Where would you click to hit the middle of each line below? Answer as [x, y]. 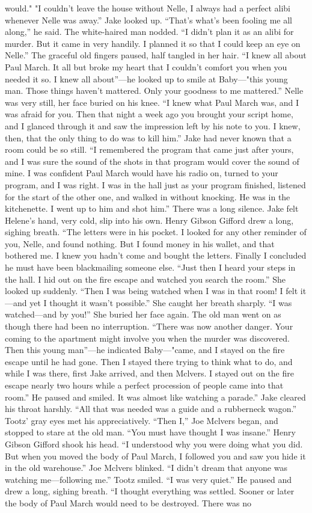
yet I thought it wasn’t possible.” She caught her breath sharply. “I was [161, 302]
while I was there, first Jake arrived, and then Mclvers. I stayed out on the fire [149, 373]
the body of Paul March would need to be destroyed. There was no [128, 502]
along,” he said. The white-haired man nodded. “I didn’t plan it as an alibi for [149, 32]
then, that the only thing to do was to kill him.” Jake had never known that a [148, 137]
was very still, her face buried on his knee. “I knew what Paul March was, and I [152, 102]
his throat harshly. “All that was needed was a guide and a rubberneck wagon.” [151, 409]
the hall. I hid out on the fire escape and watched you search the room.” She [145, 279]
